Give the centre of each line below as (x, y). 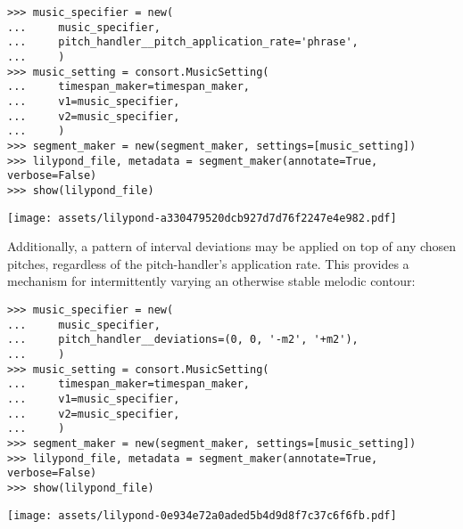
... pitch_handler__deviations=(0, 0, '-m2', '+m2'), (183, 340)
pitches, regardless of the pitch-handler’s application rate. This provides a (208, 263)
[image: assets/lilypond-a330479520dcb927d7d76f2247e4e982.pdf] (202, 218)
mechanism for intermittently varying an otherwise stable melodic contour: (211, 281)
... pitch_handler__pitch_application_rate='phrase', (183, 42)
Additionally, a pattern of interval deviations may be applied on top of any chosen (232, 246)
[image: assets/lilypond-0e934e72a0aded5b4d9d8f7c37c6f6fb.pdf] (202, 515)
